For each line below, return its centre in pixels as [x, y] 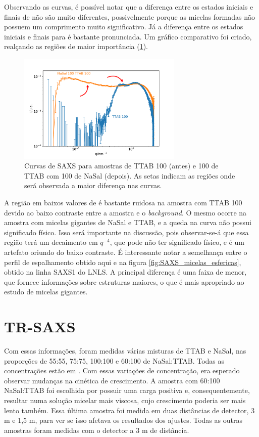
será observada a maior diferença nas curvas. [93, 185]
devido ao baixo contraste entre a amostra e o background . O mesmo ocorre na [125, 212]
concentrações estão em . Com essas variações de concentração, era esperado [122, 370]
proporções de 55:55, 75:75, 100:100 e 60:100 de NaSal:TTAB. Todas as [114, 360]
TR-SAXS [40, 326]
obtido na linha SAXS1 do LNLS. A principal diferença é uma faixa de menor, [125, 272]
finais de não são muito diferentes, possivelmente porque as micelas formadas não [129, 16]
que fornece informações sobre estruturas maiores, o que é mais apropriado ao [124, 281]
